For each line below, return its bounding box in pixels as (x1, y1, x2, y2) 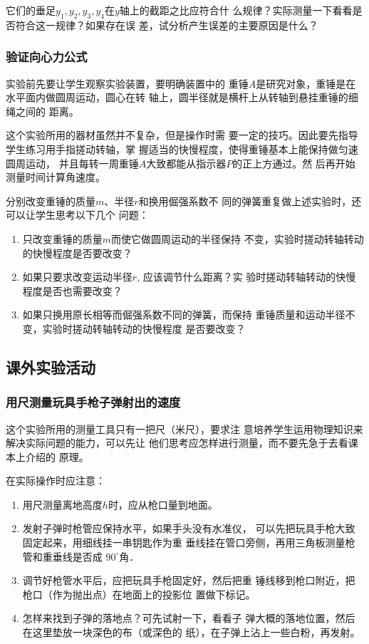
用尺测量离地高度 (22, 497, 103, 511)
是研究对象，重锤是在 (256, 76, 356, 90)
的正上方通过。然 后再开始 (232, 155, 355, 170)
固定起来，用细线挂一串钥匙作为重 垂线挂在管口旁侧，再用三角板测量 (22, 535, 345, 550)
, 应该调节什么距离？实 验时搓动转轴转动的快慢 (137, 269, 356, 284)
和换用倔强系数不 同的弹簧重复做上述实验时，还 (138, 193, 362, 208)
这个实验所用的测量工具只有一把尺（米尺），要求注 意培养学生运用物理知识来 (6, 421, 363, 436)
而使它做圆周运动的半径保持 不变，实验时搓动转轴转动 (111, 231, 364, 246)
